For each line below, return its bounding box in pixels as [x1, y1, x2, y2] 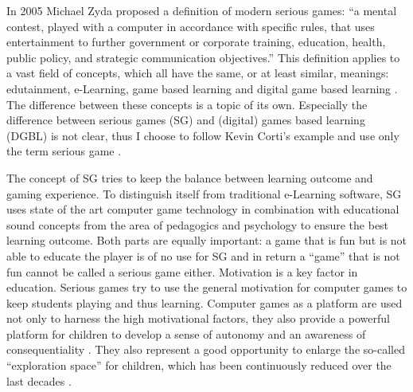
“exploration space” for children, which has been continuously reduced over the [6, 357, 392, 374]
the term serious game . [6, 143, 122, 159]
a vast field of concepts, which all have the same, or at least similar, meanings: [6, 65, 389, 81]
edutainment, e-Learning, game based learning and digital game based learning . [6, 80, 398, 96]
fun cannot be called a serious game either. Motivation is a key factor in [6, 263, 358, 280]
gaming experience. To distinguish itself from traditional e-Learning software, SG [6, 185, 402, 202]
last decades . [6, 372, 72, 389]
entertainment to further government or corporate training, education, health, [6, 33, 386, 50]
